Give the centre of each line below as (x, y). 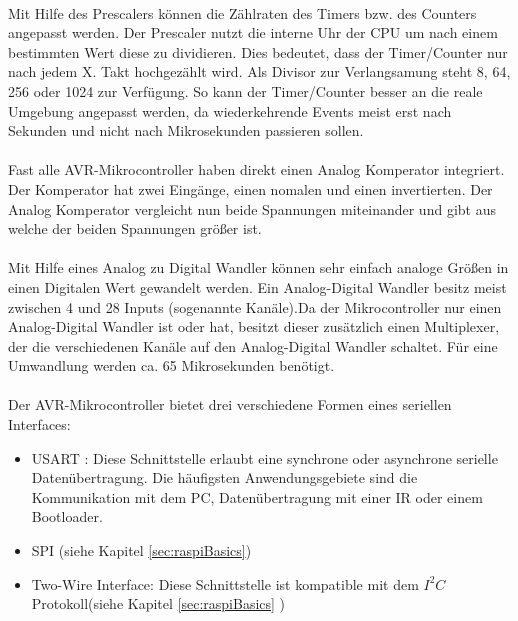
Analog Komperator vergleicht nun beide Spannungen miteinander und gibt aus (252, 208)
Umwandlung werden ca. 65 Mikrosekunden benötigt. (171, 365)
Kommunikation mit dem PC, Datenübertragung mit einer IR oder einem (257, 496)
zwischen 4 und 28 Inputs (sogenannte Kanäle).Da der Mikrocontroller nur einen (255, 306)
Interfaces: (39, 424)
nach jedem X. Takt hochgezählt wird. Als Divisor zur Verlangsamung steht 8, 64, (259, 71)
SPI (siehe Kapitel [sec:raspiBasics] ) (141, 550)
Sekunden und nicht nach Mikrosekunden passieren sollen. (186, 130)
